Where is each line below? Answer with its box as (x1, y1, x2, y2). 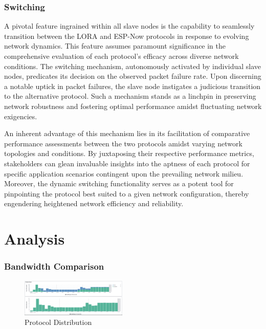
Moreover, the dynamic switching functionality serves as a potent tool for (4, 178, 234, 189)
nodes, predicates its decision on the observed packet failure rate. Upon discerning (4, 71, 261, 81)
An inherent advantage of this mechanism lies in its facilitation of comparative (4, 128, 250, 139)
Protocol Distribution (25, 317, 92, 327)
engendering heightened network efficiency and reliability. (4, 198, 184, 209)
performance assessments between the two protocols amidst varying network (4, 138, 242, 148)
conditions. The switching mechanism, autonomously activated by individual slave (4, 60, 261, 71)
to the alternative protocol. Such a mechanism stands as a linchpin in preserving (4, 91, 256, 101)
